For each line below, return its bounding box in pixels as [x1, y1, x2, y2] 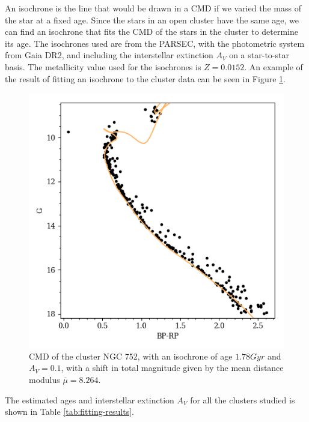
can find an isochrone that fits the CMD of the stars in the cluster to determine [5, 25, 298, 38]
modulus [29, 373, 60, 385]
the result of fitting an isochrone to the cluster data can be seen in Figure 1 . [5, 72, 286, 85]
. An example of [244, 60, 303, 73]
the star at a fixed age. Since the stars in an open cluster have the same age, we [5, 13, 299, 26]
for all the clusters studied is [190, 393, 295, 406]
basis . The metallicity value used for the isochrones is [5, 60, 201, 73]
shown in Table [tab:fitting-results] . [5, 405, 134, 418]
